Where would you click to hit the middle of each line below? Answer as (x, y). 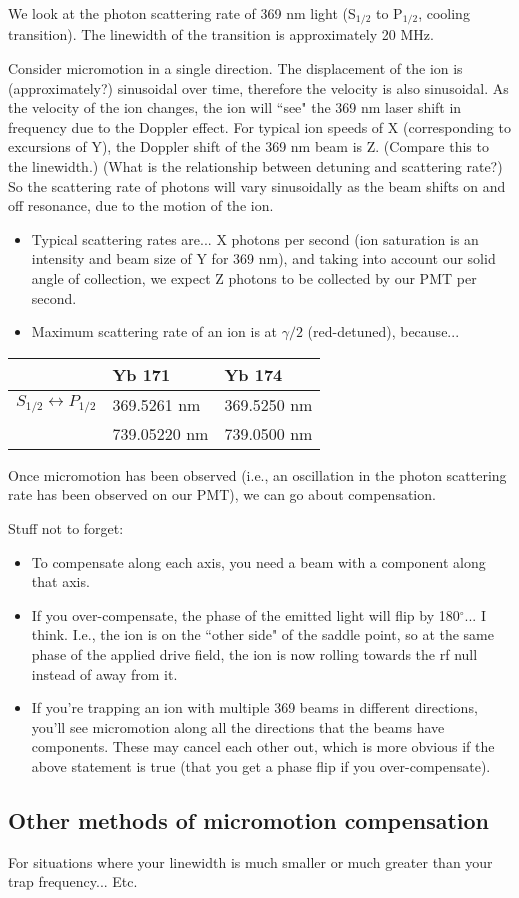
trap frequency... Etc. (73, 881)
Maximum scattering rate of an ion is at (154, 331)
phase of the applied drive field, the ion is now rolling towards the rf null (254, 653)
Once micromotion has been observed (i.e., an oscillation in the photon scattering (257, 474)
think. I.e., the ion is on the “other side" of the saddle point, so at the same (262, 634)
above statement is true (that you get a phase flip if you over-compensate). (261, 765)
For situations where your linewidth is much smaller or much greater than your (250, 861)
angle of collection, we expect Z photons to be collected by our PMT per (254, 277)
